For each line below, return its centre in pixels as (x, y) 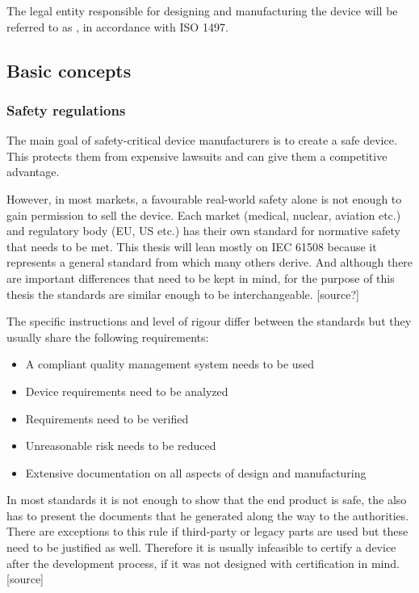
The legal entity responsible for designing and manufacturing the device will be (202, 11)
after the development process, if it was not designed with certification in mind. (203, 563)
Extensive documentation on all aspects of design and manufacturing (196, 472)
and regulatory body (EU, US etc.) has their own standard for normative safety (203, 231)
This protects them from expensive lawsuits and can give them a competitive (197, 156)
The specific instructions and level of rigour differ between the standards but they (209, 321)
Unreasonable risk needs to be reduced (121, 446)
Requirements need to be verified (107, 418)
